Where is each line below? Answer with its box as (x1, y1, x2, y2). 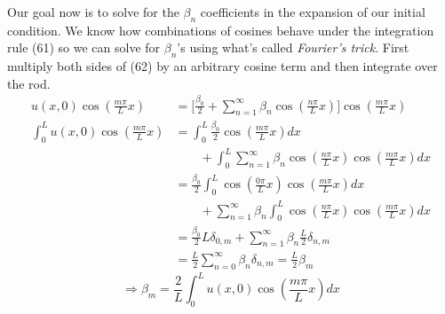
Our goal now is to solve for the (7, 3, 179, 20)
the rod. (7, 74, 51, 92)
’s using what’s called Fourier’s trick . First (177, 38, 409, 57)
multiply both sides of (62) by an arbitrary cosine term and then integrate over (7, 57, 438, 75)
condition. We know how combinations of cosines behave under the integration (7, 20, 434, 39)
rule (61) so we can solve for (7, 38, 161, 57)
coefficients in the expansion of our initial (200, 3, 425, 20)
